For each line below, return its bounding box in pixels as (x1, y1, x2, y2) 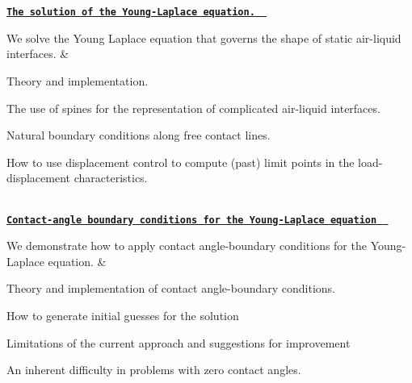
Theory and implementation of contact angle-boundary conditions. (6, 280, 335, 297)
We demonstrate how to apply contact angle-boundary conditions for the (6, 237, 367, 254)
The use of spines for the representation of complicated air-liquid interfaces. (6, 99, 380, 116)
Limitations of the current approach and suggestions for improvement (6, 334, 351, 351)
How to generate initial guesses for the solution (6, 307, 239, 324)
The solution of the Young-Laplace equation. (6, 6, 255, 19)
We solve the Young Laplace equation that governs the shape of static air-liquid (6, 29, 401, 46)
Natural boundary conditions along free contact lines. (6, 127, 271, 144)
